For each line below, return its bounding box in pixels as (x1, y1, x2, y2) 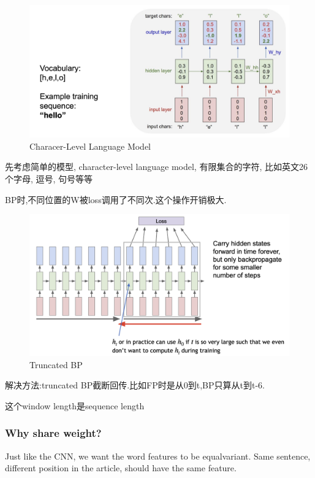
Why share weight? (5, 425, 102, 441)
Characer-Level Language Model (29, 139, 151, 152)
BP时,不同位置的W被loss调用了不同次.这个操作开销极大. (5, 193, 227, 206)
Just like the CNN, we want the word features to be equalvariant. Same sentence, (5, 449, 311, 462)
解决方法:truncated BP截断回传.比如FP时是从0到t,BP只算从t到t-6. (5, 379, 265, 391)
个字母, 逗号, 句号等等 (5, 172, 93, 185)
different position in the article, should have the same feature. (5, 461, 237, 474)
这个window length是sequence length (5, 399, 145, 412)
